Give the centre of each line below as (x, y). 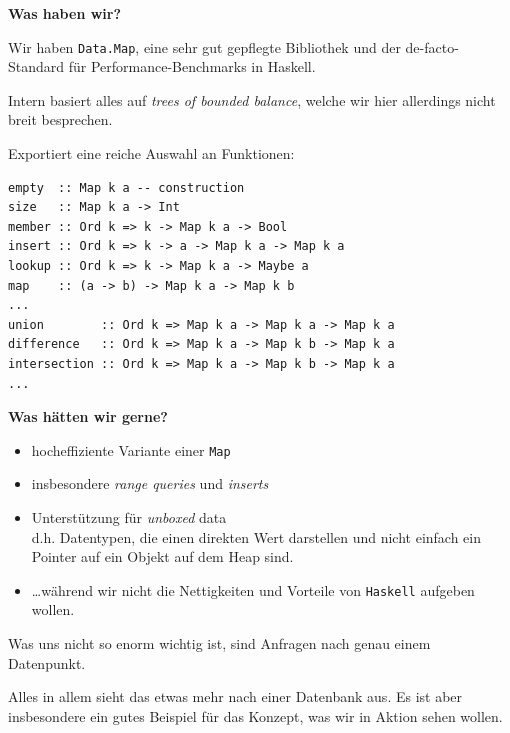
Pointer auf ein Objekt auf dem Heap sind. (162, 556)
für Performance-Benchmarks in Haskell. (192, 66)
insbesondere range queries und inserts (150, 483)
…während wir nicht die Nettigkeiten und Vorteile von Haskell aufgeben (253, 589)
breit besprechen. (60, 119)
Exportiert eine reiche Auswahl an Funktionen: (151, 153)
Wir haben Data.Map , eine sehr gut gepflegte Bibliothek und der (204, 46)
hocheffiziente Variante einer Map (131, 449)
